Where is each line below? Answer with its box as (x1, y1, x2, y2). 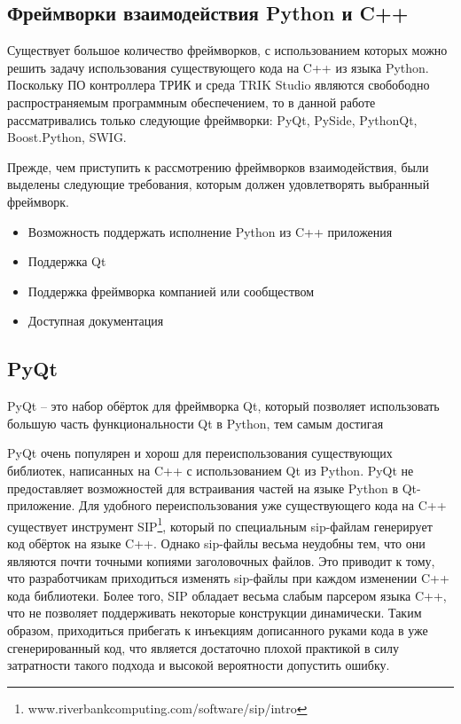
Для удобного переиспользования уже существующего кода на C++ (79, 496, 447, 515)
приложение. (7, 496, 75, 515)
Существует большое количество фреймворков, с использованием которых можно (7, 41, 448, 59)
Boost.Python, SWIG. (7, 128, 127, 146)
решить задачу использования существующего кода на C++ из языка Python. (7, 58, 429, 76)
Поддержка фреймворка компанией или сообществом (27, 281, 315, 300)
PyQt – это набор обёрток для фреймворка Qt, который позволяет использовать (7, 397, 440, 415)
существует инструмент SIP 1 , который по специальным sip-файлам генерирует (7, 514, 433, 535)
